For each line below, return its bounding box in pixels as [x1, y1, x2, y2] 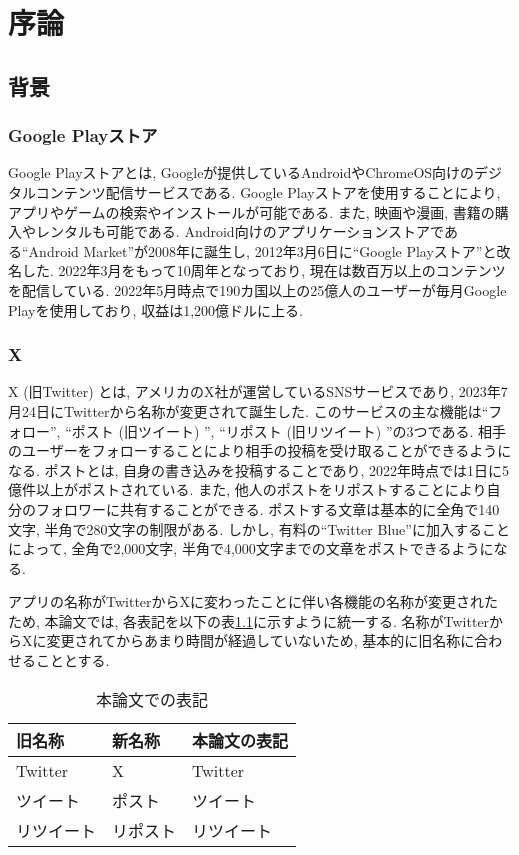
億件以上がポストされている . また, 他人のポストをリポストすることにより [8, 479, 487, 500]
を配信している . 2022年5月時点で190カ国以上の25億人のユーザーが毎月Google [8, 279, 507, 300]
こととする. [35, 650, 110, 671]
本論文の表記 [192, 728, 289, 752]
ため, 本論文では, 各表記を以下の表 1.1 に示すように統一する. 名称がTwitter [8, 610, 490, 631]
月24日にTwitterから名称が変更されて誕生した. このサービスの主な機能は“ [8, 400, 489, 421]
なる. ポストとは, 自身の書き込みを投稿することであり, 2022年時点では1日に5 [8, 459, 510, 480]
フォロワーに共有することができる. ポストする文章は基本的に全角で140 [35, 498, 500, 519]
